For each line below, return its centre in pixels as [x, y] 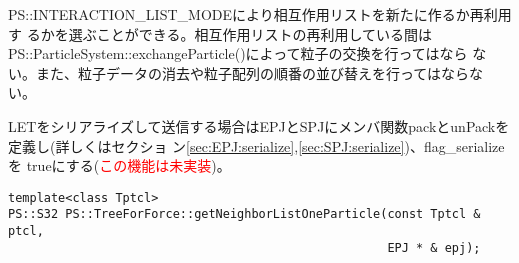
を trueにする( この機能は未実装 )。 [119, 165]
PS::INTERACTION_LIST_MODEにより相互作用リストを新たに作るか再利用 [260, 14]
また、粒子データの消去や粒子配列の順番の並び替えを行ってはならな [259, 72]
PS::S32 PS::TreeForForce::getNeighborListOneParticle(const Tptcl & [244, 214]
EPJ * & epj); [434, 247]
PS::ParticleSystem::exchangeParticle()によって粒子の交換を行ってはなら [238, 53]
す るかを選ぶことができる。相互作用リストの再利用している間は [220, 33]
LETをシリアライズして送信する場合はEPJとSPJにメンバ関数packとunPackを [259, 125]
